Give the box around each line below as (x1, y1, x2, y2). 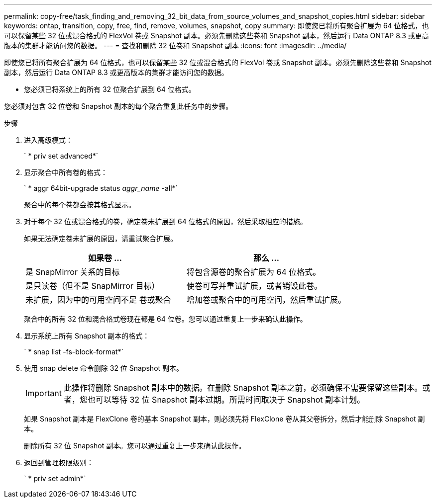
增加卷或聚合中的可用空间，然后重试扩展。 (187, 295, 346, 305)
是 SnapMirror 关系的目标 (25, 267, 120, 277)
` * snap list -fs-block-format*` (24, 347, 123, 356)
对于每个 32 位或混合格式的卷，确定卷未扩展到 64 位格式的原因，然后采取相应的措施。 (24, 217, 307, 226)
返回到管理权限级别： (24, 458, 94, 467)
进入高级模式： (24, 136, 73, 144)
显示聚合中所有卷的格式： (24, 168, 108, 176)
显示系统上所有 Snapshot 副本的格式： (24, 332, 150, 340)
